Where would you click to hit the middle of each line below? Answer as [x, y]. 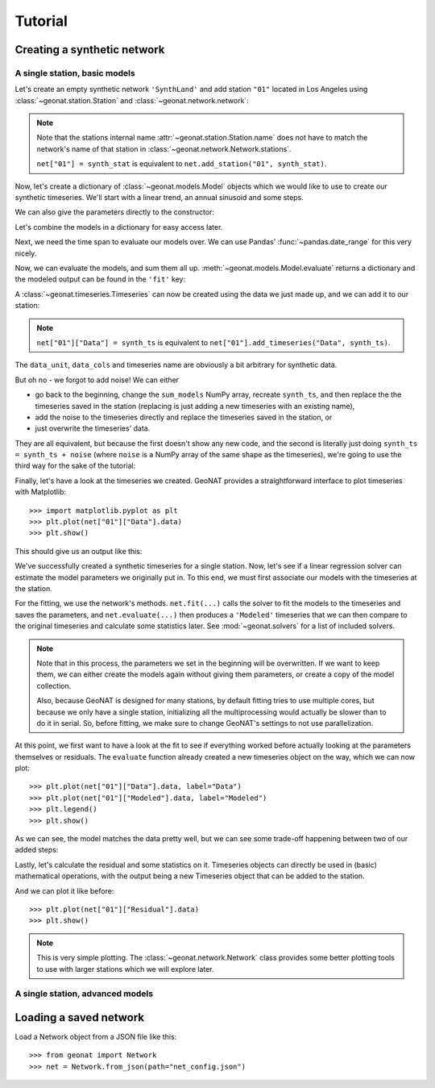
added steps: [37, 850]
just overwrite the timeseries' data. [93, 428]
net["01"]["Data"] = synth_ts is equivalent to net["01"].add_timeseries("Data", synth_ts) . [213, 342]
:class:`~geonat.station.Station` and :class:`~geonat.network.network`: [132, 100]
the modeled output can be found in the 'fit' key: [100, 279]
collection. [54, 686]
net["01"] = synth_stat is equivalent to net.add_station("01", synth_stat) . [182, 164]
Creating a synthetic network [90, 50]
